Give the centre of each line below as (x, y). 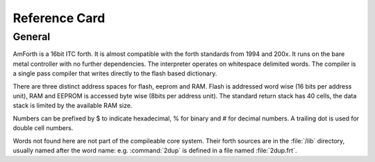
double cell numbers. (43, 128)
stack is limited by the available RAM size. (73, 106)
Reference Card (59, 18)
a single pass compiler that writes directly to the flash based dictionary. (115, 73)
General (32, 37)
